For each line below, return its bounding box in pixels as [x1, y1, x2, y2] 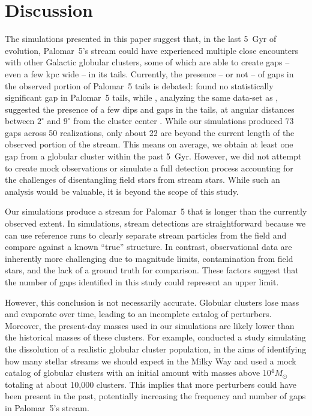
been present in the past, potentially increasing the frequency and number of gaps [5, 390, 306, 402]
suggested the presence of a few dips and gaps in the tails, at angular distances [5, 103, 295, 115]
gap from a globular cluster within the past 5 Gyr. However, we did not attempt [5, 150, 302, 162]
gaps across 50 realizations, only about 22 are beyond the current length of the [5, 126, 295, 138]
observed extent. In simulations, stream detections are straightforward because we [5, 217, 306, 230]
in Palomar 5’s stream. [5, 401, 89, 414]
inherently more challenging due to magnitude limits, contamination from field [5, 252, 293, 264]
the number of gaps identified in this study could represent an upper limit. [5, 276, 279, 288]
